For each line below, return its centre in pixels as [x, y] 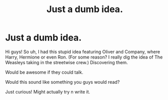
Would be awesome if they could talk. [44, 72]
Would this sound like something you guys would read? [63, 82]
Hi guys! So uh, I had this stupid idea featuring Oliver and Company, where [83, 52]
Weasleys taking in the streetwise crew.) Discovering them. [67, 62]
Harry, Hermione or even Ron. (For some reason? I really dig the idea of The [84, 57]
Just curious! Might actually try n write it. [48, 91]
